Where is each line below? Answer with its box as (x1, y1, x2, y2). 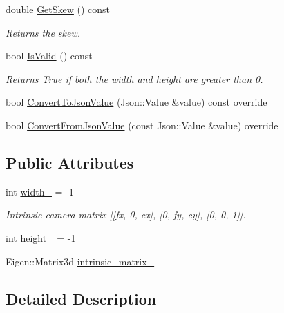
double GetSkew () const (6, 2, 111, 16)
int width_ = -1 (6, 184, 74, 198)
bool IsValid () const (6, 48, 93, 63)
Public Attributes (6, 151, 134, 173)
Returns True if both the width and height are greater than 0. (6, 71, 263, 86)
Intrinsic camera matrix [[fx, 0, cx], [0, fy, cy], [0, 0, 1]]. (6, 207, 246, 222)
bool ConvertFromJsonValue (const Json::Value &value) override (6, 117, 278, 132)
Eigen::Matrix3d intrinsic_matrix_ (6, 254, 155, 268)
